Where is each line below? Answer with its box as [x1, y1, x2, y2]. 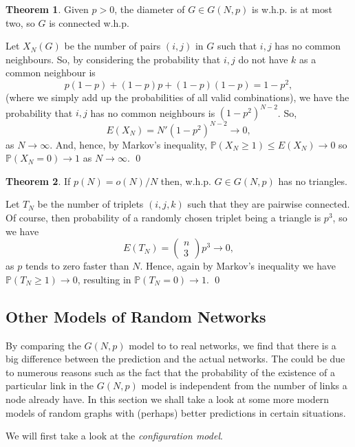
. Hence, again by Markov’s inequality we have [140, 259, 336, 273]
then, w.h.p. [160, 173, 211, 188]
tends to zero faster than [25, 259, 129, 273]
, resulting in [77, 272, 131, 286]
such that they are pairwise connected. [187, 197, 350, 211]
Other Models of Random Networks [6, 305, 266, 327]
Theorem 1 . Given [6, 2, 89, 16]
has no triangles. [278, 173, 347, 188]
